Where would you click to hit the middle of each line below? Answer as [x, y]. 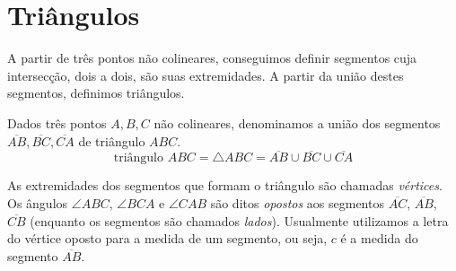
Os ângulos [38, 202]
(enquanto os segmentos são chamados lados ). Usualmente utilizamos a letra [239, 220]
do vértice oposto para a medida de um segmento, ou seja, [167, 238]
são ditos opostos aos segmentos [297, 202]
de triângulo [112, 140]
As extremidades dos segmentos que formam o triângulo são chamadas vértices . [225, 185]
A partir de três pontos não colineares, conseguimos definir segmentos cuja [212, 58]
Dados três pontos [57, 122]
